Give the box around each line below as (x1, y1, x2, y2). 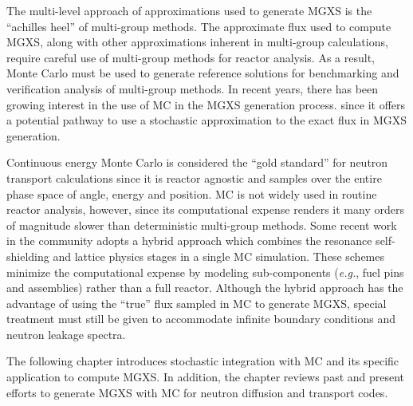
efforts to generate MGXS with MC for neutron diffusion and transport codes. (6, 384, 388, 400)
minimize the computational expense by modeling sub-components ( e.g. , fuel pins (6, 263, 404, 280)
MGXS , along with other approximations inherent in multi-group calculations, (6, 34, 388, 50)
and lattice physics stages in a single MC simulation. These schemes (53, 247, 384, 264)
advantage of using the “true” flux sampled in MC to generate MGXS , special (6, 294, 387, 311)
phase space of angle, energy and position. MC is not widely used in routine (6, 185, 377, 202)
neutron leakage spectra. (6, 325, 126, 342)
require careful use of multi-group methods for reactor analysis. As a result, (6, 49, 375, 65)
